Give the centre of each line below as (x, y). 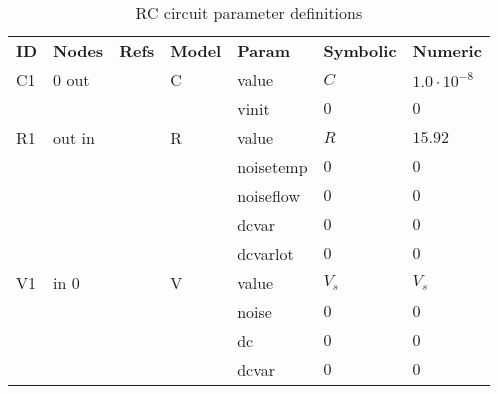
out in (74, 137)
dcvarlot (265, 253)
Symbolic (360, 50)
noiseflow (268, 195)
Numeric (447, 50)
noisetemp (272, 166)
